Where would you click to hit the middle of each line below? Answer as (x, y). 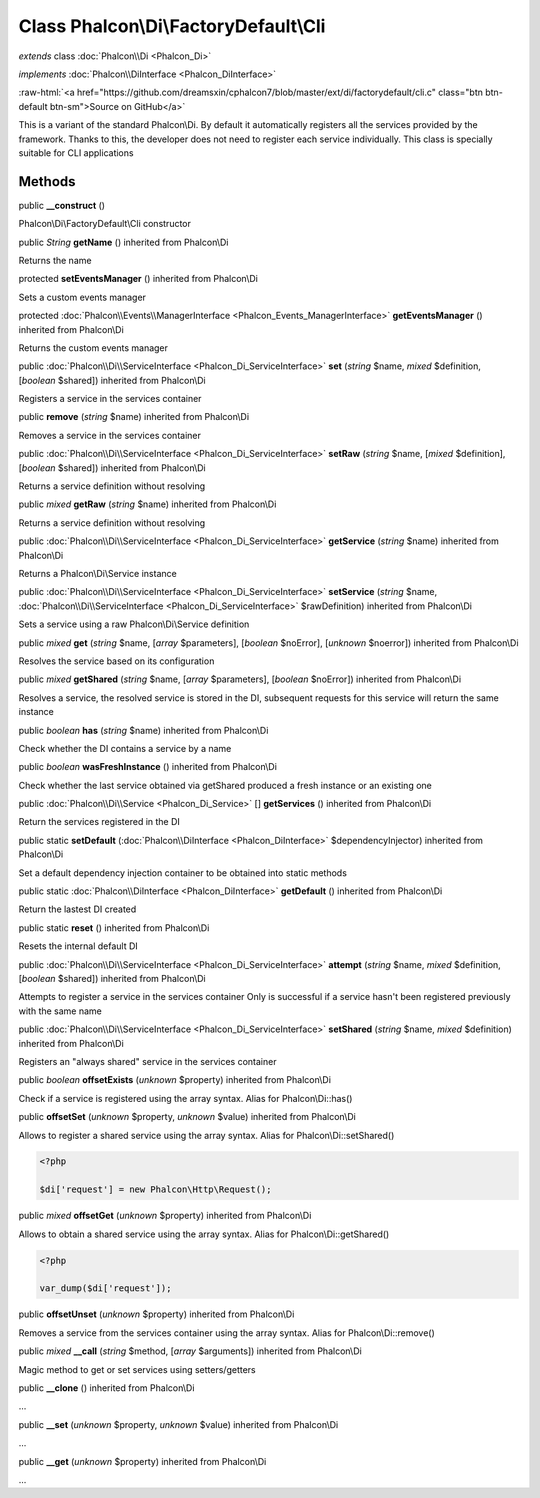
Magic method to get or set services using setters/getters (137, 1369)
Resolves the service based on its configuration (116, 661)
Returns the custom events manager (93, 347)
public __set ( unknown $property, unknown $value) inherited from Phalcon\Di (178, 1424)
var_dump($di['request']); (105, 1288)
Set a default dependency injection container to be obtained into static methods (182, 872)
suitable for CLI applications (76, 152)
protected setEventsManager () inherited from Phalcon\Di (138, 279)
